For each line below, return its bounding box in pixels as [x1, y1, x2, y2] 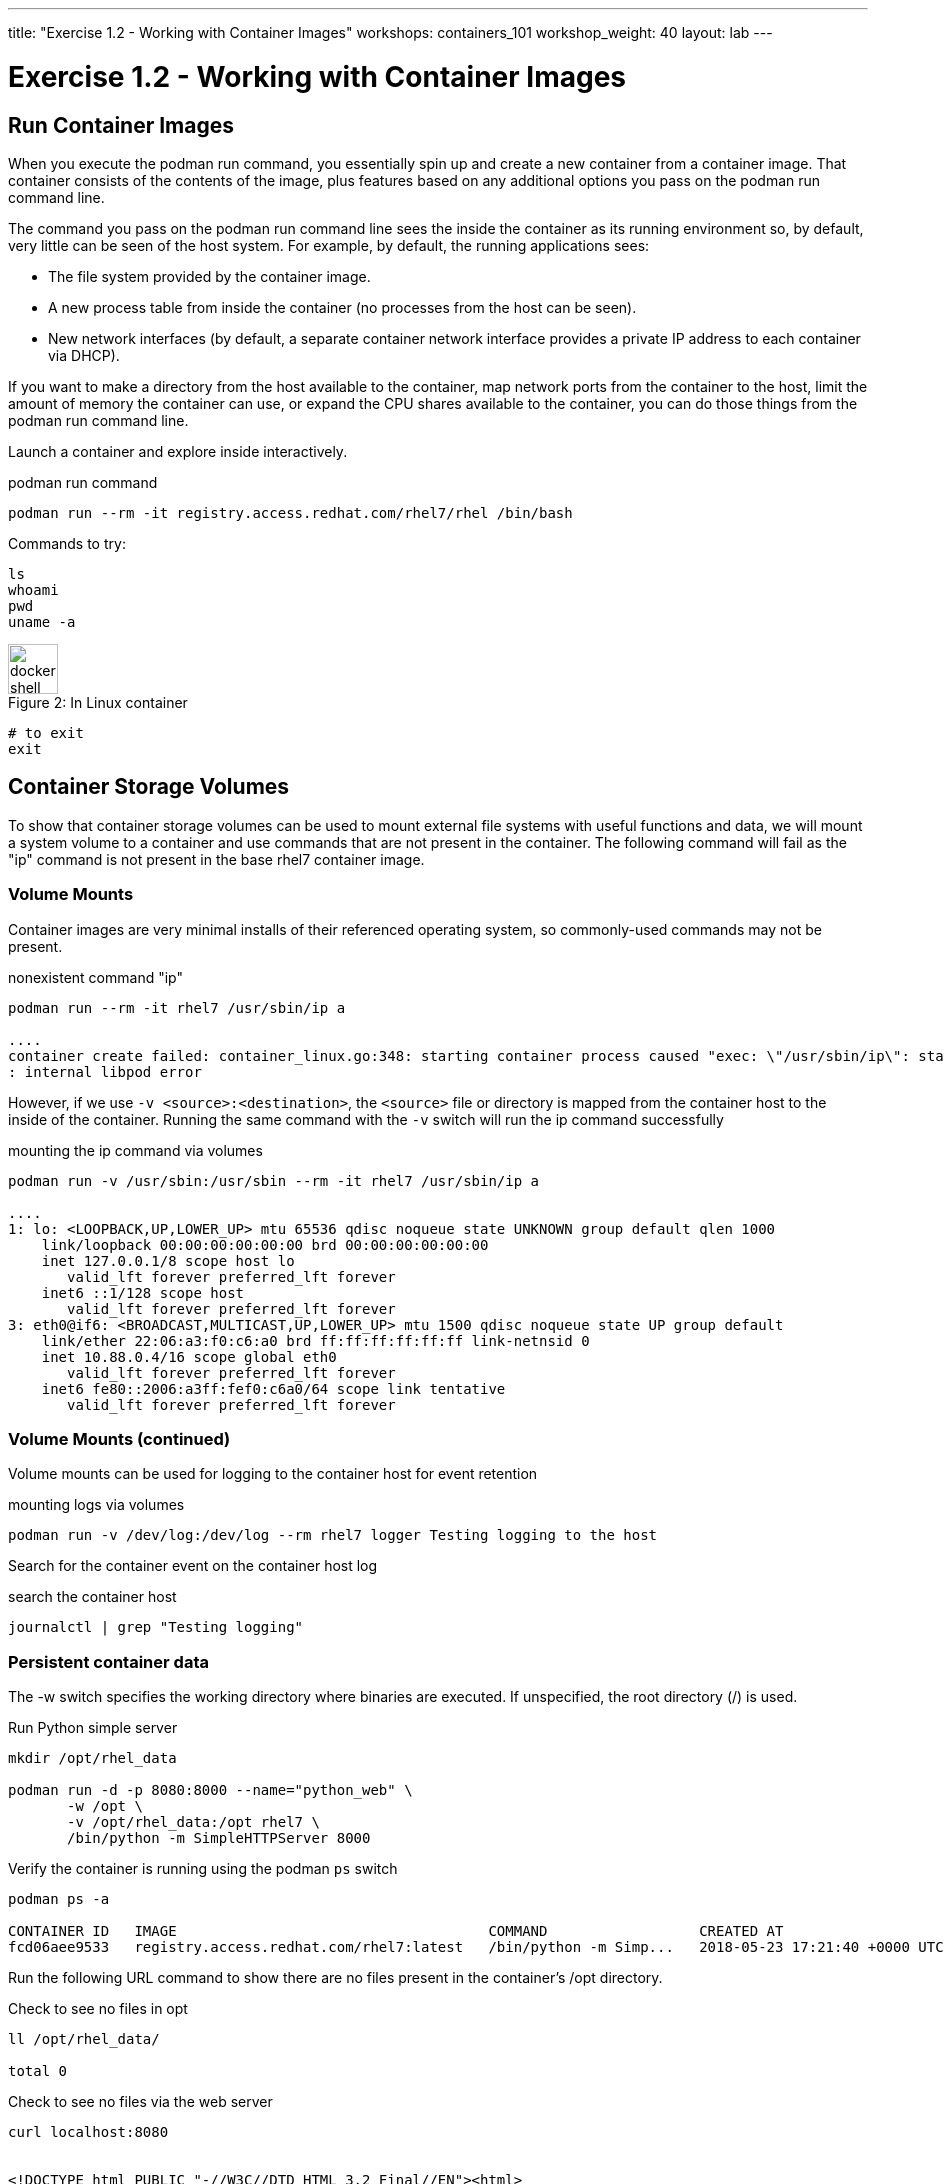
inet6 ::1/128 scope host [41, 1284, 245, 1301]
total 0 [8, 2063, 68, 2080]
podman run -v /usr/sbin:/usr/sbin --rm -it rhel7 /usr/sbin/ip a [8, 1172, 540, 1189]
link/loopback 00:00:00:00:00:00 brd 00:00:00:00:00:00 [41, 1236, 489, 1253]
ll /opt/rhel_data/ [8, 2031, 160, 2048]
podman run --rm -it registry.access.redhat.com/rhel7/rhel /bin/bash [8, 504, 573, 521]
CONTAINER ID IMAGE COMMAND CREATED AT [8, 1923, 784, 1940]
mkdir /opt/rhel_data [8, 1750, 177, 1767]
